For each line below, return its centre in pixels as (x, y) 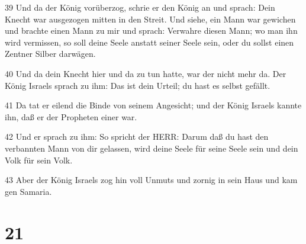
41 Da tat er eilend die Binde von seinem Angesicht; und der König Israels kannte (153, 105)
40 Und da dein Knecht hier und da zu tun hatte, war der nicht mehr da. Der (146, 73)
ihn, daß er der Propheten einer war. (71, 116)
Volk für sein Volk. (39, 160)
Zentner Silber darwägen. (50, 54)
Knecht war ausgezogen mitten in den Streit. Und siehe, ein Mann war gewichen (150, 19)
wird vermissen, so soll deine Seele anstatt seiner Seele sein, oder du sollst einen (149, 42)
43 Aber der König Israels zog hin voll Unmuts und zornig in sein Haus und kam (151, 180)
